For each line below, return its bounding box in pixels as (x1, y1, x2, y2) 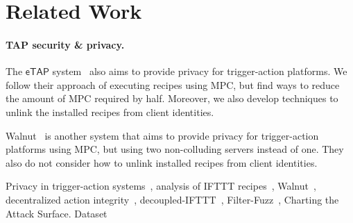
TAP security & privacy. (6, 37, 125, 51)
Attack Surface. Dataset (6, 206, 107, 220)
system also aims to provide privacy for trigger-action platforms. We (52, 64, 347, 79)
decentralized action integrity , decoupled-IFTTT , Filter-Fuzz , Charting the (6, 192, 339, 206)
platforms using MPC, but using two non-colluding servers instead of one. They (6, 142, 344, 156)
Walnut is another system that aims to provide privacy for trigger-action (6, 128, 319, 142)
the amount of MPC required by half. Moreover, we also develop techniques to (6, 91, 338, 106)
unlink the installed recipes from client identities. (6, 104, 214, 119)
